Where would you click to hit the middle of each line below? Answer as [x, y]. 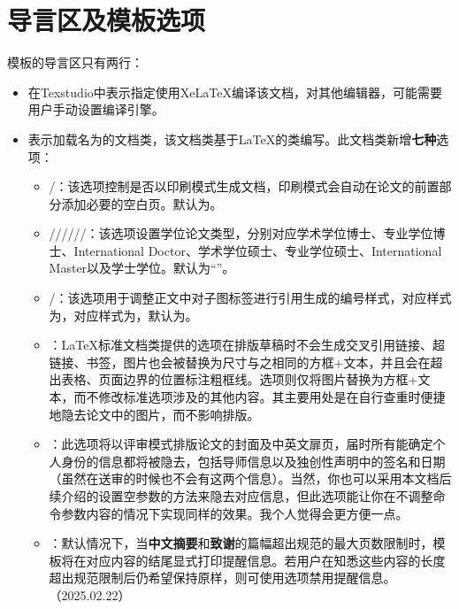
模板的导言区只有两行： [75, 62]
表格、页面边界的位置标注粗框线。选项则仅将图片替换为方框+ [240, 379]
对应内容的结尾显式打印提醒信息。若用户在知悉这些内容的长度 [266, 560]
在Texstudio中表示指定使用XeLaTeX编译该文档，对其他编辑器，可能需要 [235, 92]
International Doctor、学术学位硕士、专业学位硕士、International [258, 250]
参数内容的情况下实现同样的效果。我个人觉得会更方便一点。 [235, 513]
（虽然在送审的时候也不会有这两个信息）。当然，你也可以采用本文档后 [250, 478]
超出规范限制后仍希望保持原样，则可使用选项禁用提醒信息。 [222, 578]
